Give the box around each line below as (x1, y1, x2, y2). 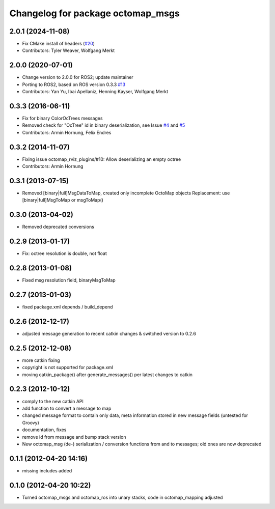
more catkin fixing (22, 357, 61, 363)
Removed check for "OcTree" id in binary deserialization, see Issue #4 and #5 (22, 122, 185, 128)
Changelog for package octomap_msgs (9, 8, 180, 19)
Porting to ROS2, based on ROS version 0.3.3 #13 (22, 81, 126, 88)
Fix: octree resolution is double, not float (22, 250, 107, 257)
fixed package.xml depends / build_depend (22, 304, 113, 310)
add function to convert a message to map (22, 405, 112, 411)
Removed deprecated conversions (22, 224, 94, 230)
